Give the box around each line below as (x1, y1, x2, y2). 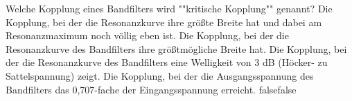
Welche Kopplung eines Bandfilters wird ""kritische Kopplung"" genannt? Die (6, 1, 333, 15)
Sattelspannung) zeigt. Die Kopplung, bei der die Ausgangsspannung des (6, 68, 314, 82)
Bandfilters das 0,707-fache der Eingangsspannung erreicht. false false (6, 82, 297, 96)
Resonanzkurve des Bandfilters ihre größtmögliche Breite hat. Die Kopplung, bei (6, 41, 347, 56)
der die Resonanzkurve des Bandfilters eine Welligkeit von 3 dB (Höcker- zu (6, 55, 328, 69)
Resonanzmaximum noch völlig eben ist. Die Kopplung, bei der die (6, 28, 289, 43)
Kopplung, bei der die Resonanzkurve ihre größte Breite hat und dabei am (6, 14, 322, 29)
